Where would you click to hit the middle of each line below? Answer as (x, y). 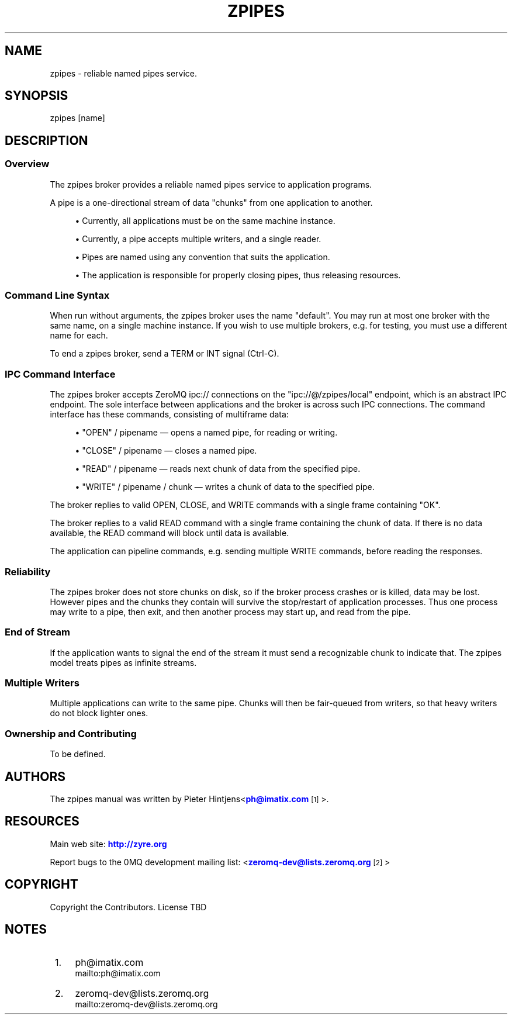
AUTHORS (35, 776)
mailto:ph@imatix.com (118, 973)
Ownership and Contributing (71, 733)
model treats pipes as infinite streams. (123, 662)
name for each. (79, 336)
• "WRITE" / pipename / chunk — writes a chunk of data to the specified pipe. (225, 487)
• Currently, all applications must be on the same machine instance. (205, 220)
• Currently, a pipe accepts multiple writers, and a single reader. (198, 239)
